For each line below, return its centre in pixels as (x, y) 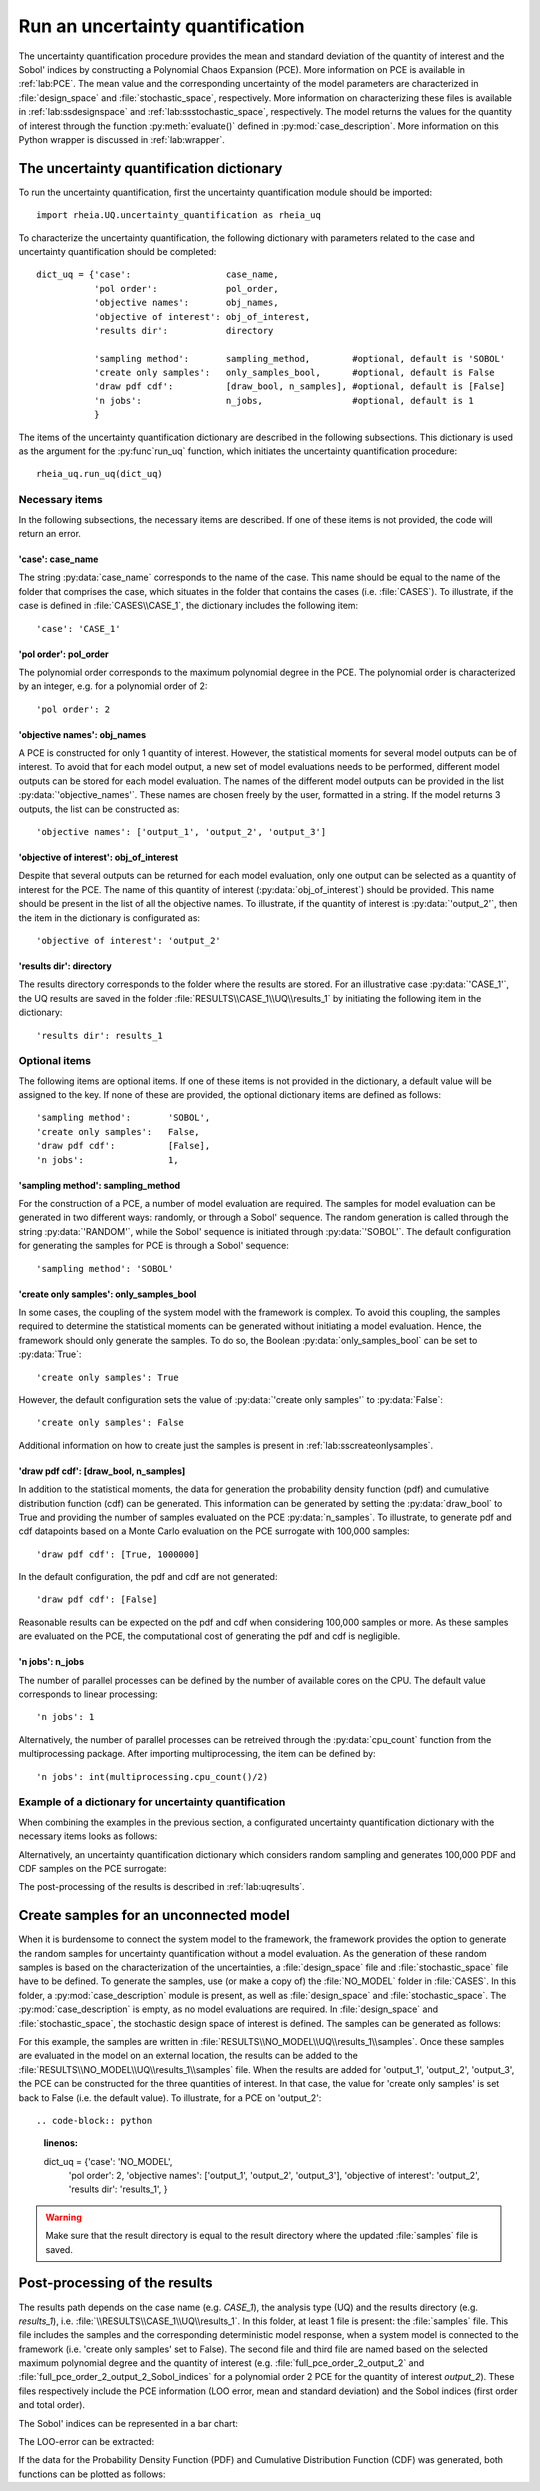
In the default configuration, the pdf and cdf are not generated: (148, 1577)
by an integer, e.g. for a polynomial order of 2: (113, 686)
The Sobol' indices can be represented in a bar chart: (128, 2423)
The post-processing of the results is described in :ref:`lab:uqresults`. (161, 1887)
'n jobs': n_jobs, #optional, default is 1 (283, 400)
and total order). (51, 2405)
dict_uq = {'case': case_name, (157, 274)
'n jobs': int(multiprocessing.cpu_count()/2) (152, 1776)
